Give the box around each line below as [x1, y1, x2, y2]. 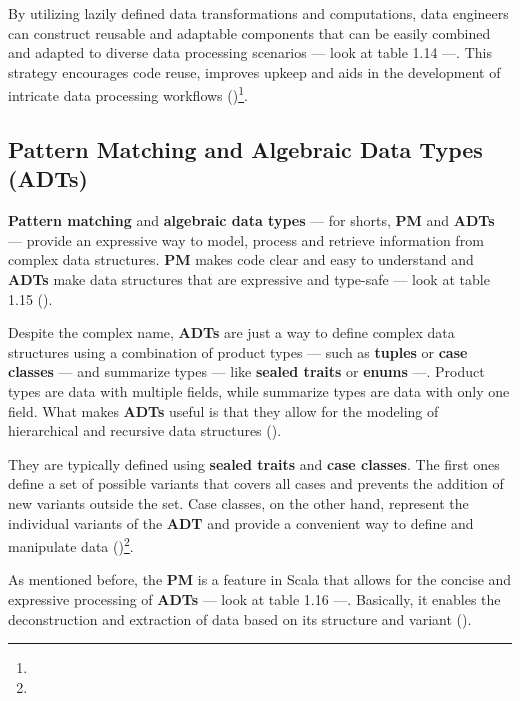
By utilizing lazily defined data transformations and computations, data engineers [8, 3, 509, 23]
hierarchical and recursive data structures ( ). [8, 420, 282, 441]
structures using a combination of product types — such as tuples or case [8, 341, 468, 362]
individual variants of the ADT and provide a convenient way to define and [8, 512, 474, 533]
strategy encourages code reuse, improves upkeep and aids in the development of [8, 61, 501, 82]
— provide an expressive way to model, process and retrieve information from [8, 229, 484, 250]
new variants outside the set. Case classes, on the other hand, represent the [8, 492, 469, 513]
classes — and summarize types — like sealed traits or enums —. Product [8, 361, 485, 382]
